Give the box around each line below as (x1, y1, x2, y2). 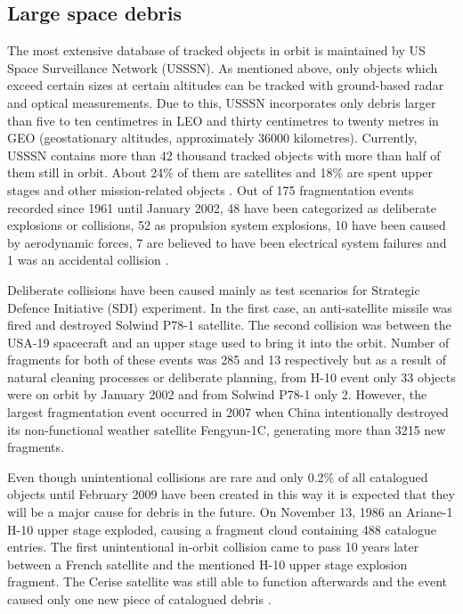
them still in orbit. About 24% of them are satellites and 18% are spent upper (7, 163, 434, 182)
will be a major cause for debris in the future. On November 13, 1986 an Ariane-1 (7, 503, 453, 521)
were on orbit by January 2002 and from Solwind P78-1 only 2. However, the (7, 385, 427, 404)
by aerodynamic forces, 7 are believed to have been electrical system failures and (7, 233, 447, 251)
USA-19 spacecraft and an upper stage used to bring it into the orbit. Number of (7, 332, 450, 351)
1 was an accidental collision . (7, 250, 169, 269)
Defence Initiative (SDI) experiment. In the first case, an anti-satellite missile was (7, 298, 452, 316)
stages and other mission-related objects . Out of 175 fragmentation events (7, 180, 414, 199)
